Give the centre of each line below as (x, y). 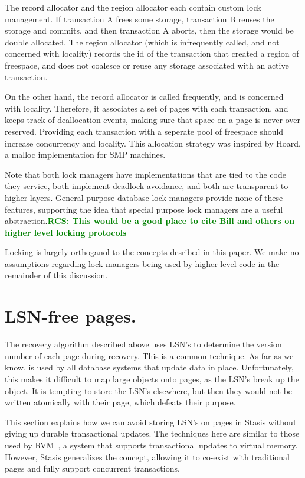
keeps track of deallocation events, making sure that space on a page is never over (152, 120)
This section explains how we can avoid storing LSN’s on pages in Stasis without (151, 422)
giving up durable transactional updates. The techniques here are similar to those (152, 433)
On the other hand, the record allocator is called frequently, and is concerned (144, 97)
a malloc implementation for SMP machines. (85, 155)
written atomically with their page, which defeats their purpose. (120, 402)
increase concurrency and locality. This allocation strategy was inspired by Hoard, (153, 143)
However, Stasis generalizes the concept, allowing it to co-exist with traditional (147, 456)
